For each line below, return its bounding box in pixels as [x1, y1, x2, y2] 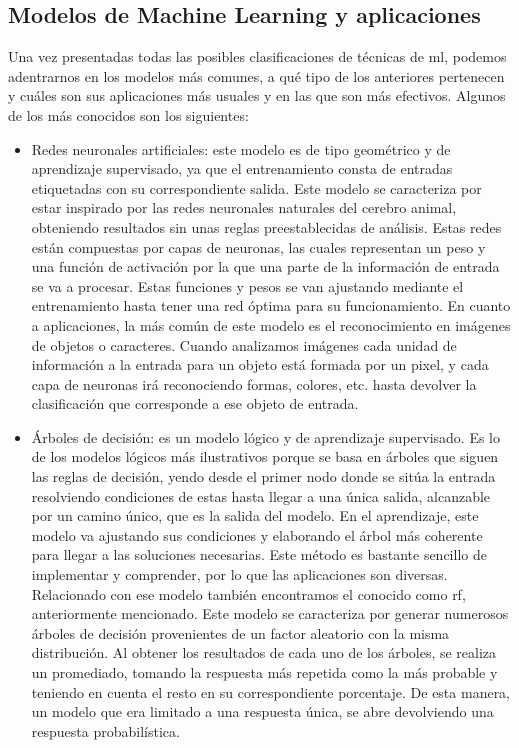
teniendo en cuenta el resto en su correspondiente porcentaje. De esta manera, [31, 681, 511, 702]
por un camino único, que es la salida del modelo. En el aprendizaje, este [31, 505, 479, 526]
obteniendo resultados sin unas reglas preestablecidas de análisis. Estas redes [31, 216, 502, 237]
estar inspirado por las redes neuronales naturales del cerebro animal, [31, 197, 457, 218]
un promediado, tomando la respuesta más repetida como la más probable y [31, 662, 498, 683]
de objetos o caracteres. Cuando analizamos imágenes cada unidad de [31, 334, 457, 355]
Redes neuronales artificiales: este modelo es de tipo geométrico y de [31, 138, 451, 159]
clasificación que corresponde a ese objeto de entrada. [31, 393, 359, 414]
